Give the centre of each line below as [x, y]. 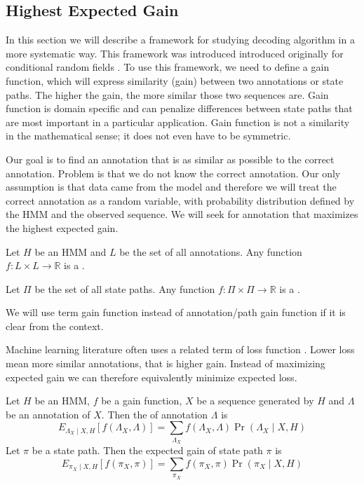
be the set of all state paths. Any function [125, 288]
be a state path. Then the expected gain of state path [147, 450]
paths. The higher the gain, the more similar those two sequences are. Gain [167, 94]
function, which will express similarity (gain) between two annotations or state [175, 80]
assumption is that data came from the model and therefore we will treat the [171, 187]
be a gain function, [142, 401]
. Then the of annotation [155, 414]
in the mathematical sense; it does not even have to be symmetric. [148, 136]
